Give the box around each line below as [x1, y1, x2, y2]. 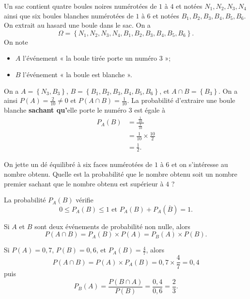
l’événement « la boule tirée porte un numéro [22, 53, 157, 63]
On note [4, 36, 28, 47]
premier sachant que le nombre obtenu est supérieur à [4, 178, 164, 188]
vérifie [76, 195, 94, 205]
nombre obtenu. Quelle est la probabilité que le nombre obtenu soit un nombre [4, 169, 237, 179]
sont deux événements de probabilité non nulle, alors [34, 221, 190, 231]
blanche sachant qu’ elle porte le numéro [4, 104, 126, 115]
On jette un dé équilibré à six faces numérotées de [4, 159, 153, 169]
